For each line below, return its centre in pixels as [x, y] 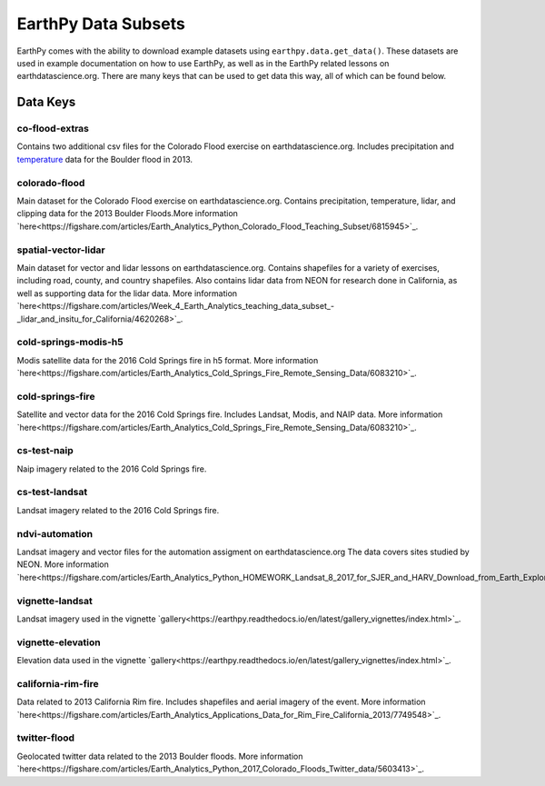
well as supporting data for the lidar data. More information [127, 293]
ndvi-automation [55, 533]
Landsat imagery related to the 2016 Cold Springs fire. [118, 510]
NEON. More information [63, 564]
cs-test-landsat [52, 492]
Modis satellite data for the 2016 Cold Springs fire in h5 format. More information [168, 360]
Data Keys [46, 102]
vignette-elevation [59, 642]
